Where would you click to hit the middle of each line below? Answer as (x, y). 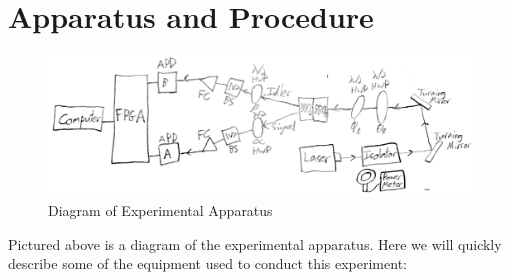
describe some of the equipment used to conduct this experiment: (207, 263)
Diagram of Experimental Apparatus (160, 209)
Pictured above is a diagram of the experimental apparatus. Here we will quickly (255, 243)
